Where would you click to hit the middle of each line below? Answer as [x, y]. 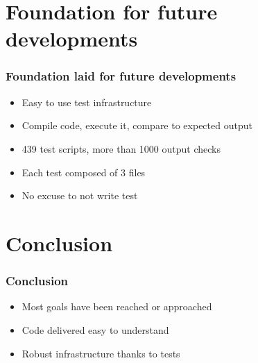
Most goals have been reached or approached [117, 306]
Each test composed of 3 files [84, 172]
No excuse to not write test [80, 195]
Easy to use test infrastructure [87, 102]
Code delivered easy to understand [95, 329]
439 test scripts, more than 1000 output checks [121, 148]
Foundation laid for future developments [121, 76]
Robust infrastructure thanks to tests [101, 353]
